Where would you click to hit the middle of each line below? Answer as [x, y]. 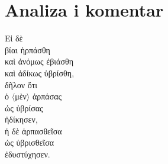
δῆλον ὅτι [21, 84]
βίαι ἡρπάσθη [28, 49]
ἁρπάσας [47, 96]
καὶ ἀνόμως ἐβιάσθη [39, 61]
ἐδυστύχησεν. [28, 154]
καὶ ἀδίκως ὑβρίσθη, [40, 73]
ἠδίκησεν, [21, 119]
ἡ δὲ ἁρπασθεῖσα [33, 131]
